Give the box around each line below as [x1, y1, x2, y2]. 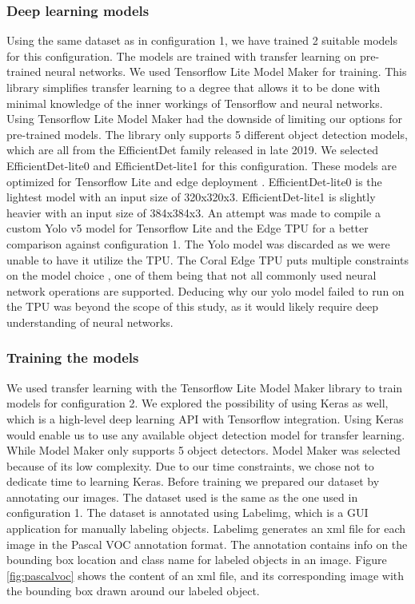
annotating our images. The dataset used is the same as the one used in [6, 488, 358, 505]
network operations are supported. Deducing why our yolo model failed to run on [6, 282, 405, 299]
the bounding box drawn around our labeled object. [6, 582, 260, 599]
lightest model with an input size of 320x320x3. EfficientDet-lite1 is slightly [6, 189, 376, 205]
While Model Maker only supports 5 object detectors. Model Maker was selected [6, 442, 401, 459]
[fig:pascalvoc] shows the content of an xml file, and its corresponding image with [6, 566, 405, 583]
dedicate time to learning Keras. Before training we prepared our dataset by [6, 473, 380, 490]
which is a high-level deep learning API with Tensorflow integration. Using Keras [6, 410, 404, 427]
